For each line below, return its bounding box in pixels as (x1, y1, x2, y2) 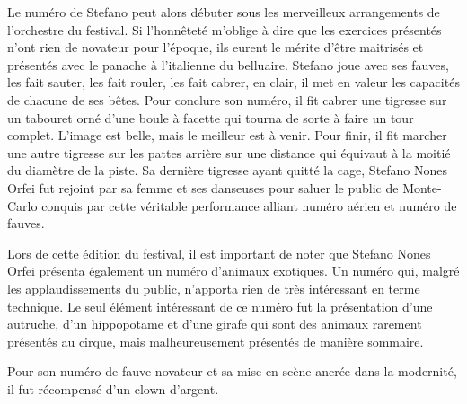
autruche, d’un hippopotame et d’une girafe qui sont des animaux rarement (7, 314, 422, 333)
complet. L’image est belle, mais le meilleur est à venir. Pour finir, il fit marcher (7, 126, 447, 145)
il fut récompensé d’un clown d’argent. (7, 379, 219, 398)
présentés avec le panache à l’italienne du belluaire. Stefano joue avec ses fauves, (7, 55, 449, 74)
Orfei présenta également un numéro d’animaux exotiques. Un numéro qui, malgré (7, 261, 460, 280)
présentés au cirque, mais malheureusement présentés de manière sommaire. (7, 331, 424, 350)
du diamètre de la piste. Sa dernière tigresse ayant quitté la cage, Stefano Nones (7, 161, 448, 180)
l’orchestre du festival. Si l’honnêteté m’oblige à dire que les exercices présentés (7, 20, 442, 39)
